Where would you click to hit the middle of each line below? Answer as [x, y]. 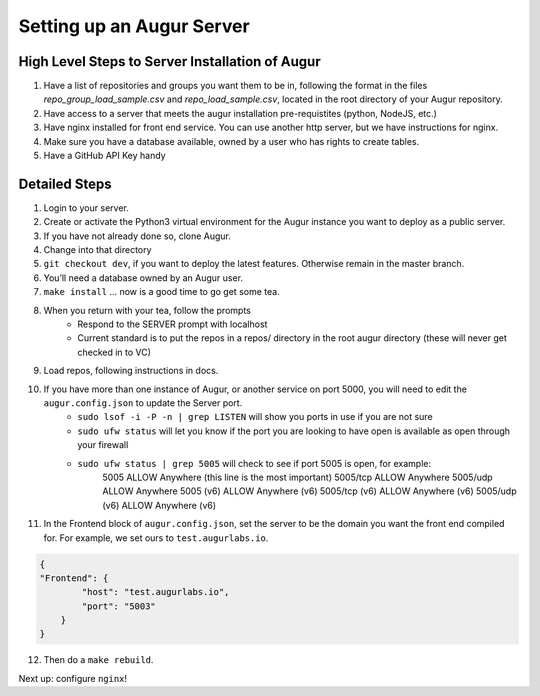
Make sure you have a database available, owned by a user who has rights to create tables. [231, 141]
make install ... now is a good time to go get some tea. [161, 292]
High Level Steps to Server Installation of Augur [169, 61]
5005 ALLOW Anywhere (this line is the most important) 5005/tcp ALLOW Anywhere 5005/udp [298, 477]
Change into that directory [97, 250]
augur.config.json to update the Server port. [143, 403]
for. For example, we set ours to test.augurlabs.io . [156, 537]
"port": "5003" [119, 606]
